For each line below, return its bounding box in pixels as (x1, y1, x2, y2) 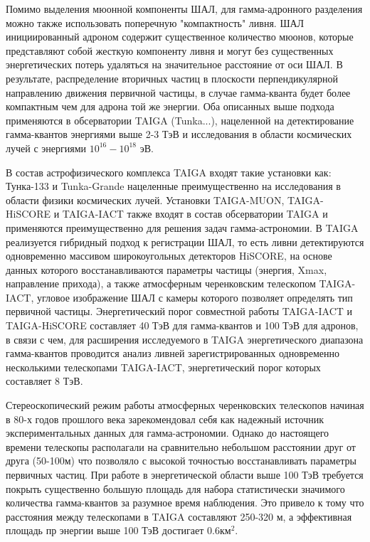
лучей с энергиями (6, 140, 87, 155)
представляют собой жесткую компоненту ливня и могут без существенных (6, 43, 334, 58)
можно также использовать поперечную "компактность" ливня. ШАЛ (6, 15, 305, 30)
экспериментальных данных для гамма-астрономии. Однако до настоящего (6, 425, 329, 440)
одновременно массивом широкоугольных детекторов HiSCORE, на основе (6, 248, 332, 263)
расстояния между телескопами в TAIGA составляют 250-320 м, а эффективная (6, 509, 352, 524)
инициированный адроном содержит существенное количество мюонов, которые (6, 29, 354, 44)
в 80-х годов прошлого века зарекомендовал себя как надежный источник (6, 411, 324, 426)
